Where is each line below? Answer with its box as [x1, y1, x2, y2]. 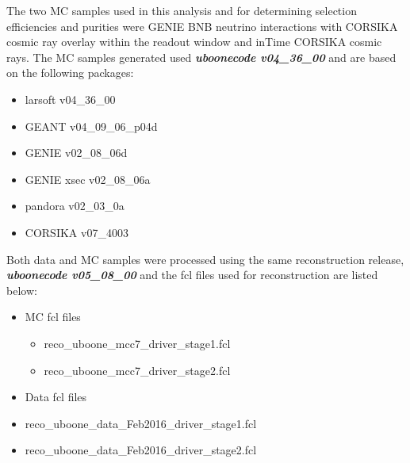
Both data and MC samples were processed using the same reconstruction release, [6, 251, 404, 267]
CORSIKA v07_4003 [25, 224, 128, 240]
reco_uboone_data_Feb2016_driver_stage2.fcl [25, 442, 257, 458]
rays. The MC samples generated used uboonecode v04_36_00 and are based [6, 48, 397, 65]
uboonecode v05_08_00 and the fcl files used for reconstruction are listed [6, 266, 378, 283]
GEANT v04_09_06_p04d [25, 117, 158, 134]
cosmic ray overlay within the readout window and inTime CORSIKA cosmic [6, 33, 382, 50]
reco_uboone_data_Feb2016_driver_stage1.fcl [25, 415, 257, 431]
